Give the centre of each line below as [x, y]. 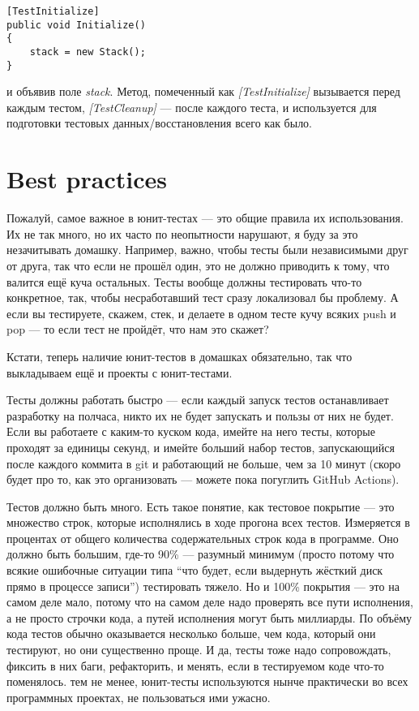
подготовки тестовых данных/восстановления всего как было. [160, 123]
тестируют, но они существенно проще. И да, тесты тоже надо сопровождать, [199, 650]
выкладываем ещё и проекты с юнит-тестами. [120, 372]
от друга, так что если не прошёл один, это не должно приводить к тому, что [198, 265]
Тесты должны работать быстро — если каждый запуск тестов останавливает [198, 400]
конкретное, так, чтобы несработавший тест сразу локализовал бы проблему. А [203, 297]
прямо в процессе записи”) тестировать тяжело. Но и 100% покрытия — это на [203, 586]
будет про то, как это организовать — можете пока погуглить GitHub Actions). [203, 479]
